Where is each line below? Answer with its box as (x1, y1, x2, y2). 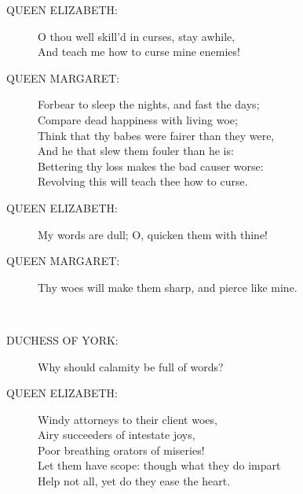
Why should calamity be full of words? (38, 358, 224, 374)
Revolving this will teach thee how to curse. (38, 173, 248, 190)
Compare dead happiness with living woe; (38, 111, 238, 127)
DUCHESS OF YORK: (6, 331, 119, 348)
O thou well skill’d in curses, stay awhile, (38, 28, 235, 44)
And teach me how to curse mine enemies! (38, 43, 240, 60)
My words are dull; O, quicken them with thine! (38, 226, 268, 242)
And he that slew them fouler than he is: (38, 142, 234, 159)
